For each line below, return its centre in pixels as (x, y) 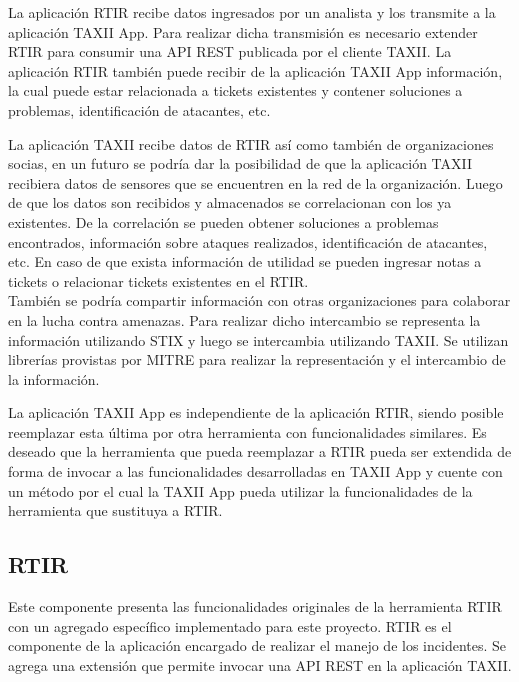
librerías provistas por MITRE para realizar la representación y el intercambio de (257, 359)
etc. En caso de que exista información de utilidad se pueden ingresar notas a (245, 261)
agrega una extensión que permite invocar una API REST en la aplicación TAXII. (260, 664)
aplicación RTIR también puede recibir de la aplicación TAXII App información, (255, 70)
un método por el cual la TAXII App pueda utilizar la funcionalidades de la (240, 490)
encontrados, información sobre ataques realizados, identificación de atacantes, (248, 241)
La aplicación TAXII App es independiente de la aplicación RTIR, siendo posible (256, 412)
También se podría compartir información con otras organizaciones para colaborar (259, 300)
